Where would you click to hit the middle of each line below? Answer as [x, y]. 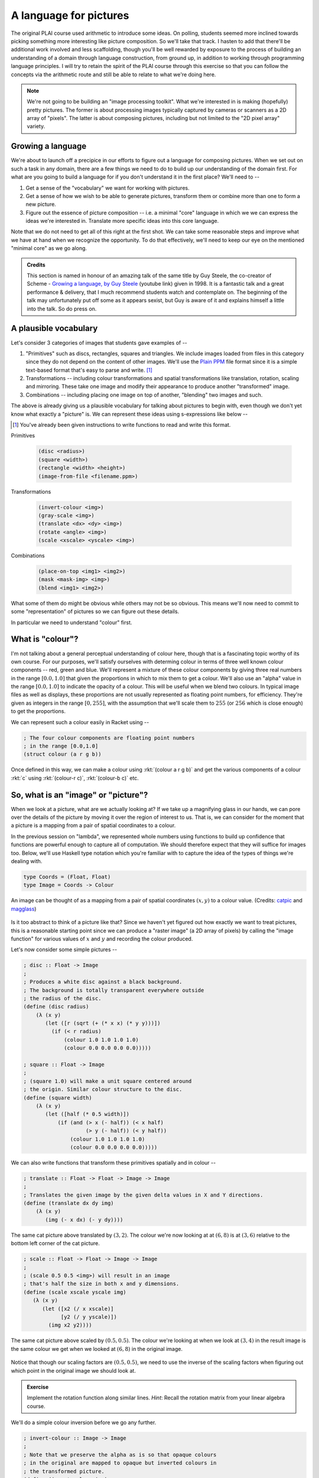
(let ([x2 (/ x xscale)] [78, 1309]
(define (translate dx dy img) [69, 1203]
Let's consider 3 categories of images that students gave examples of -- [99, 342]
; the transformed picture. [64, 1471]
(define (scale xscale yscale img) [75, 1292]
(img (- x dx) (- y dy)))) [84, 1220]
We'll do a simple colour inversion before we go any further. [84, 1422]
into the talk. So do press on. [62, 309]
